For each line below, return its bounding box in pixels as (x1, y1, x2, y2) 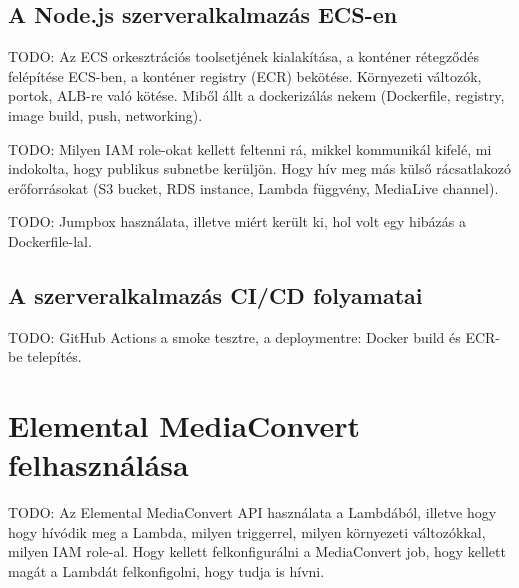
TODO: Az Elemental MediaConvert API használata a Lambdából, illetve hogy (8, 502, 497, 523)
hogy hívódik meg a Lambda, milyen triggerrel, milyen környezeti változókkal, (8, 521, 486, 542)
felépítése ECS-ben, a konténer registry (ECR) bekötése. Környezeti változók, (8, 65, 482, 86)
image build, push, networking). (8, 104, 203, 125)
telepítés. (27, 346, 82, 367)
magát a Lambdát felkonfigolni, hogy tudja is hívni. (8, 561, 325, 582)
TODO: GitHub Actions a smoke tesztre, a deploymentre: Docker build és (8, 326, 461, 347)
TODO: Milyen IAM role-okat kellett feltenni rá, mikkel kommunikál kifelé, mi (8, 138, 492, 159)
